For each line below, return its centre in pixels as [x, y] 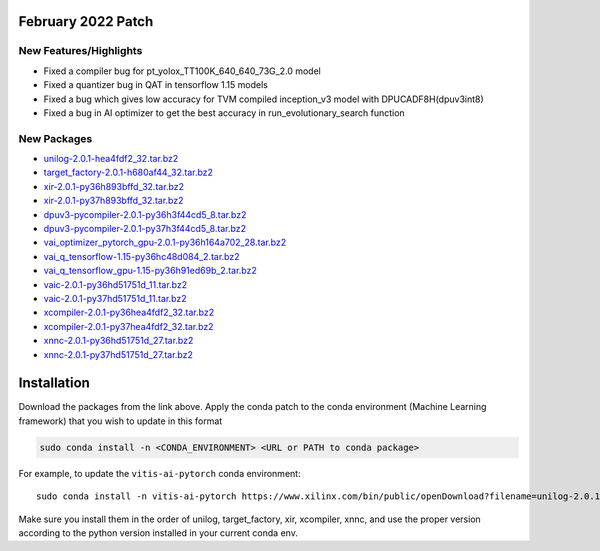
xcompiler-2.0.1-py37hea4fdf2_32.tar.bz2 [128, 326]
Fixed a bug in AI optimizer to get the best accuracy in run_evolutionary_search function [224, 112]
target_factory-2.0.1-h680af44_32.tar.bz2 [128, 172]
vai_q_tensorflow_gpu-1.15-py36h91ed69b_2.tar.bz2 [150, 271]
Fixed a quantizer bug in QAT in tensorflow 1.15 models [156, 85]
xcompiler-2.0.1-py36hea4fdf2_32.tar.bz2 [129, 312]
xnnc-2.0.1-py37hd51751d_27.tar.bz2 [118, 354]
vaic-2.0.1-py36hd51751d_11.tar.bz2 [115, 284]
